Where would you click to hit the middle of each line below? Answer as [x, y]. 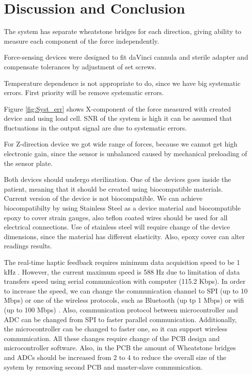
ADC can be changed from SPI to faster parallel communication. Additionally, [120, 319]
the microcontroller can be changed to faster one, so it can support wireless [116, 329]
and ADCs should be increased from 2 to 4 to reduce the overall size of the [115, 357]
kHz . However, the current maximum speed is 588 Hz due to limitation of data [122, 271]
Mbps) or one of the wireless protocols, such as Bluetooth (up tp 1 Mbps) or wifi [124, 300]
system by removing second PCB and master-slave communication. [103, 367]
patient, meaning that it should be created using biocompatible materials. [113, 188]
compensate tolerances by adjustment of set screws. [80, 66]
